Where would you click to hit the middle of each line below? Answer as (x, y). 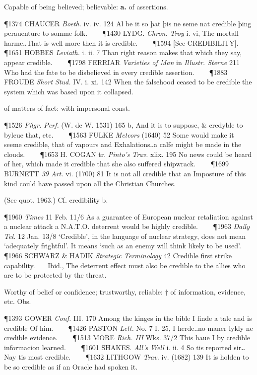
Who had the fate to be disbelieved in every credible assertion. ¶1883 (116, 72)
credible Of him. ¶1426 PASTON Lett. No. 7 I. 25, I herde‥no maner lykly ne (128, 328)
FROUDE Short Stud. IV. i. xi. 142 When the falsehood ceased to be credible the (128, 82)
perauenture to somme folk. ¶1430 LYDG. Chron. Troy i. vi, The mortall (121, 33)
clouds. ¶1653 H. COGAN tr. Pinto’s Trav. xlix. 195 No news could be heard (128, 154)
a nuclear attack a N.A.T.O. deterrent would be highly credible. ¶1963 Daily (127, 226)
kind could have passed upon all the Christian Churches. (90, 183)
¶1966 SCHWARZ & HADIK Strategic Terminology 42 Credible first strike (118, 256)
